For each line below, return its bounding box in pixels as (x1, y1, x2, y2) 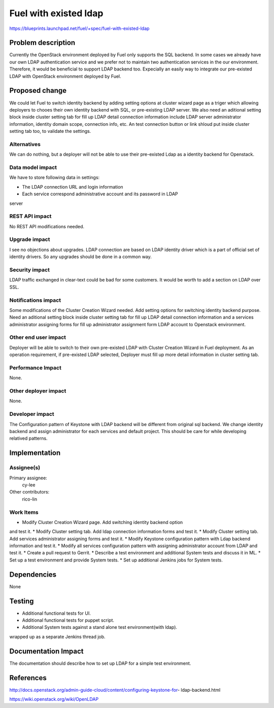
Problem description (9, 39, 76, 47)
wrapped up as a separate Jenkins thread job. (9, 633, 106, 640)
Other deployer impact (9, 387, 66, 395)
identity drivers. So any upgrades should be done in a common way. (9, 254, 152, 260)
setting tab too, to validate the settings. (9, 128, 91, 134)
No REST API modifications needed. (9, 223, 85, 229)
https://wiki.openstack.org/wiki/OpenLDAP (9, 696, 99, 702)
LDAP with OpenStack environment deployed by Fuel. (9, 73, 121, 79)
